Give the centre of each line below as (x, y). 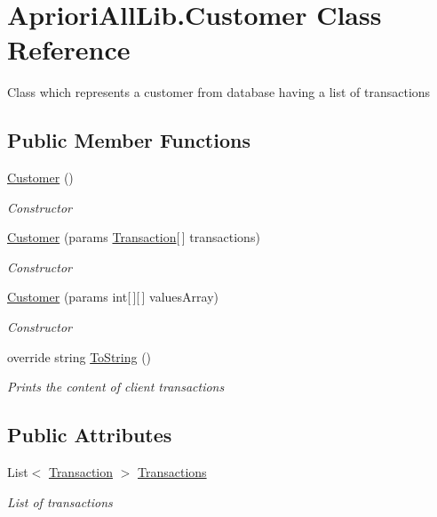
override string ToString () (79, 356)
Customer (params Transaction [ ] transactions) (134, 237)
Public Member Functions (129, 140)
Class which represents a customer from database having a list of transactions (219, 92)
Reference (69, 49)
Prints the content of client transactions (116, 387)
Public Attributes (90, 435)
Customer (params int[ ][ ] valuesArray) (113, 297)
